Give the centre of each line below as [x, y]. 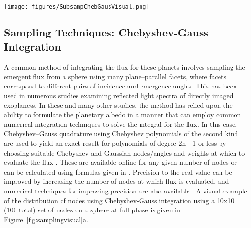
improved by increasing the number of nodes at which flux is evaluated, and [117, 181]
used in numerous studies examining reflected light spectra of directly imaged [119, 96]
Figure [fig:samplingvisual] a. [46, 219]
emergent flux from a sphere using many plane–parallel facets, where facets [115, 76]
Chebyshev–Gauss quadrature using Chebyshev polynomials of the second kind [121, 133]
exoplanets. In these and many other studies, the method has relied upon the [118, 105]
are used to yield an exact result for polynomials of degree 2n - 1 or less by [115, 143]
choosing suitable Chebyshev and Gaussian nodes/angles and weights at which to [125, 152]
